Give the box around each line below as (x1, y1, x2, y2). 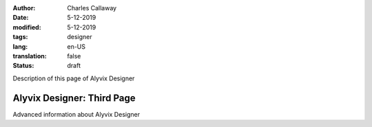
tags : (12, 33, 28, 41)
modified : (12, 23, 41, 31)
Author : (12, 4, 36, 12)
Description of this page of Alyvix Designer (12, 74, 135, 82)
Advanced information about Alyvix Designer (12, 110, 141, 118)
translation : (12, 51, 48, 60)
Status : (12, 62, 34, 70)
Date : (12, 14, 29, 22)
